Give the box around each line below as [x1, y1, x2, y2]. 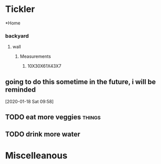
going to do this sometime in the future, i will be [5, 77, 156, 86]
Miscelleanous [5, 150, 67, 162]
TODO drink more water [5, 130, 80, 138]
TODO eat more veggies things [5, 113, 101, 122]
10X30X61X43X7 [27, 63, 61, 69]
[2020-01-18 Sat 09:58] [5, 99, 54, 105]
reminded [5, 85, 36, 94]
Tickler [5, 3, 35, 15]
